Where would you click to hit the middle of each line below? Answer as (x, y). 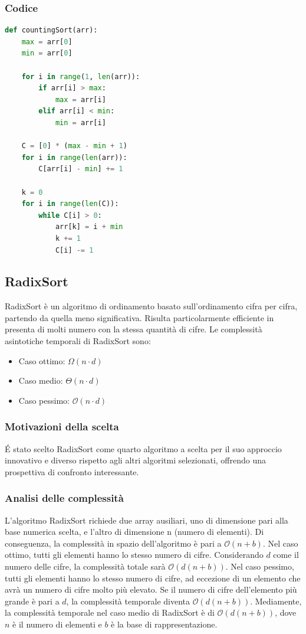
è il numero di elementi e (57, 624)
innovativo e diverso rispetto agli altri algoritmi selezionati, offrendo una (136, 460)
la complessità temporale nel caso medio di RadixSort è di (110, 612)
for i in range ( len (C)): (70, 204)
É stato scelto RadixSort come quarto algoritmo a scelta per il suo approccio (143, 448)
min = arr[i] (80, 122)
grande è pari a (32, 601)
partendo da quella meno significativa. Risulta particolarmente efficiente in (139, 317)
